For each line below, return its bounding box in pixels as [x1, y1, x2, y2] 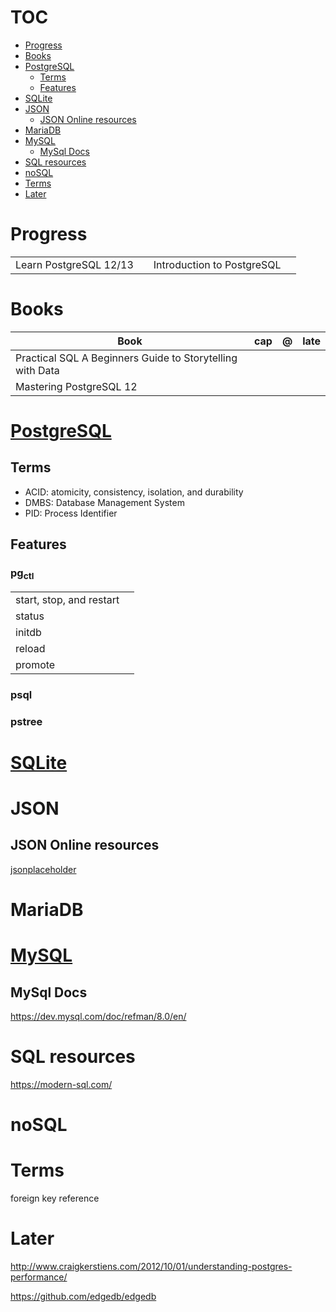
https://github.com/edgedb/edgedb [10, 1290, 157, 1302]
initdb [15, 625, 42, 639]
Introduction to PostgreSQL [153, 257, 282, 271]
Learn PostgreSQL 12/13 [15, 257, 134, 271]
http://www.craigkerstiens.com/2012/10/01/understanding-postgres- [10, 1260, 293, 1272]
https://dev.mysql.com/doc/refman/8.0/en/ [10, 1010, 187, 1022]
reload [15, 641, 46, 655]
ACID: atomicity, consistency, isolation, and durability [24, 486, 244, 498]
